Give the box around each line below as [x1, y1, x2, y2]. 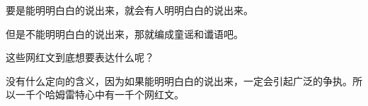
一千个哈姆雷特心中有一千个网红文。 [15, 87, 184, 102]
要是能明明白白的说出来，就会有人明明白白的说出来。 [6, 3, 253, 17]
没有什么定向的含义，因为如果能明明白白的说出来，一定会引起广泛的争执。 [6, 73, 352, 88]
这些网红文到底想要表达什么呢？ [6, 50, 154, 65]
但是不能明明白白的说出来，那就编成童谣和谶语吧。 [6, 26, 243, 41]
